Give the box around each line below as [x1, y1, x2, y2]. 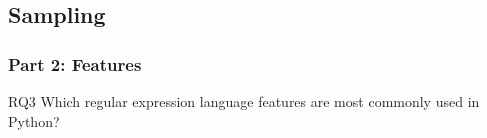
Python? [8, 110, 60, 131]
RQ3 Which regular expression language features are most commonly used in [8, 91, 480, 111]
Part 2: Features [8, 51, 142, 76]
